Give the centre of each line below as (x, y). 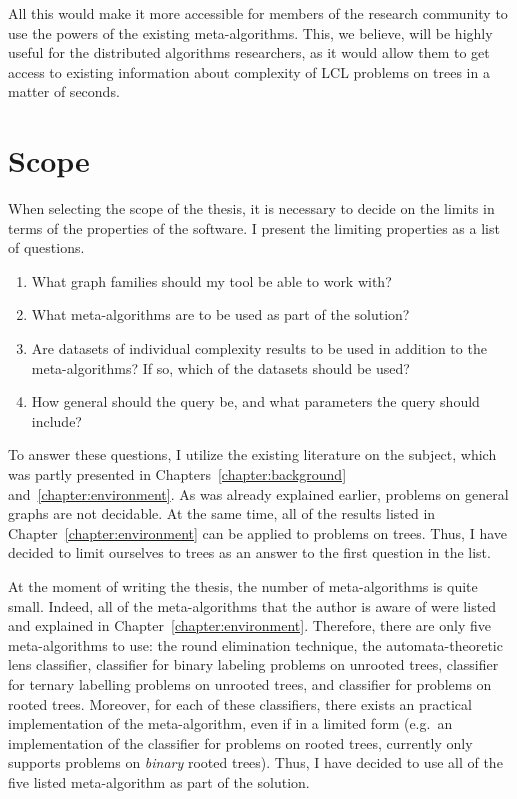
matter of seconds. (64, 91)
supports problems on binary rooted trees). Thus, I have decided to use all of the (255, 762)
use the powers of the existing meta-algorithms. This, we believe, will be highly (250, 32)
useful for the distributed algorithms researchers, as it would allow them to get (249, 52)
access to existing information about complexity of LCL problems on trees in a (249, 71)
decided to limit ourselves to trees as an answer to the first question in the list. (249, 552)
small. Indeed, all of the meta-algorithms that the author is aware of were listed (252, 605)
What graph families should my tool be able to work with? (211, 280)
